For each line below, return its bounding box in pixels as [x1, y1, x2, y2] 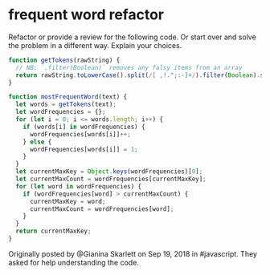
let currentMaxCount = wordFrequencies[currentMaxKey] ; [15, 175, 207, 184]
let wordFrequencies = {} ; [15, 108, 106, 116]
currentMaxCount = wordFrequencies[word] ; [29, 204, 174, 213]
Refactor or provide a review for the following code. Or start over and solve [8, 32, 257, 42]
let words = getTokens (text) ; [15, 100, 117, 109]
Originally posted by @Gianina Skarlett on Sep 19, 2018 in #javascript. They [8, 249, 257, 258]
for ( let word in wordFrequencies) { [15, 182, 142, 190]
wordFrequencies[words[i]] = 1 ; [29, 145, 138, 153]
